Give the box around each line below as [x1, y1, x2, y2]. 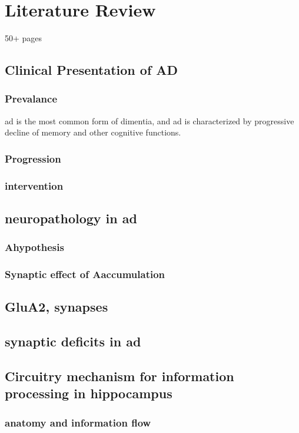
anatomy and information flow [5, 415, 151, 429]
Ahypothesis [5, 240, 64, 254]
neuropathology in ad [5, 209, 137, 227]
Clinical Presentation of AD [5, 61, 178, 79]
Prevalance [5, 91, 58, 106]
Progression [5, 151, 61, 166]
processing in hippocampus [5, 384, 172, 402]
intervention [5, 178, 64, 193]
